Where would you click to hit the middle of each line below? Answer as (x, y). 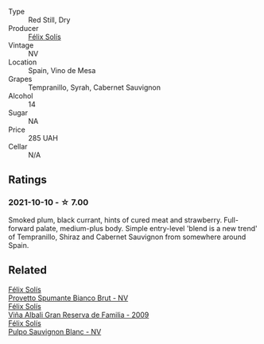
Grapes (20, 79)
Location (23, 62)
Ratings (28, 180)
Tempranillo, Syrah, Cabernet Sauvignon (95, 87)
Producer (23, 28)
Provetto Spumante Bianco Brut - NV (68, 298)
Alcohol (21, 96)
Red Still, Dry (49, 20)
